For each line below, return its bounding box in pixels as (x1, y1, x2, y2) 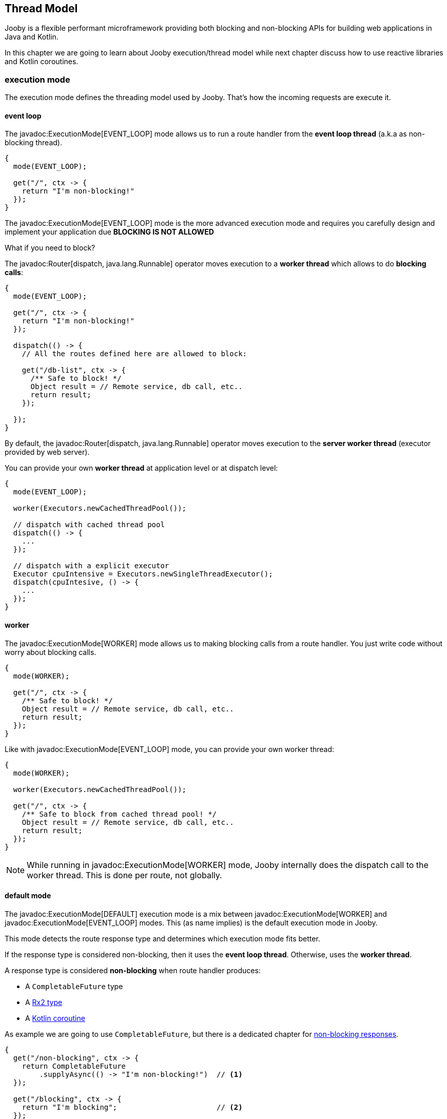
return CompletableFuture (22, 1062, 126, 1070)
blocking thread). (5, 138, 62, 147)
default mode (5, 891, 51, 900)
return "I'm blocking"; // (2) (22, 1103, 243, 1111)
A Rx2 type (25, 997, 63, 1007)
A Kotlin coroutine (25, 1013, 85, 1022)
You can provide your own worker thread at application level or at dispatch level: (5, 464, 278, 473)
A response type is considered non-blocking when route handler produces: (5, 966, 261, 975)
